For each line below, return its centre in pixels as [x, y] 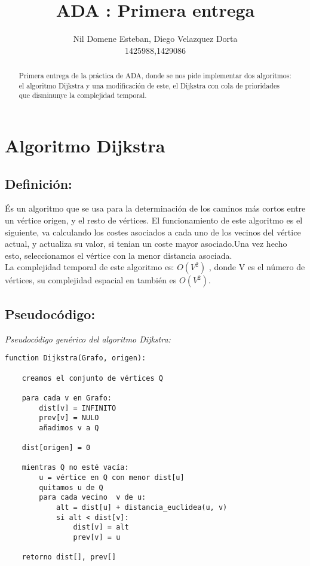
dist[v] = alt [101, 527]
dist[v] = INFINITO [78, 408]
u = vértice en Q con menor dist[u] [112, 478]
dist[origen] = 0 [56, 448]
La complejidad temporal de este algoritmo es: [90, 267]
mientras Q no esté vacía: [75, 468]
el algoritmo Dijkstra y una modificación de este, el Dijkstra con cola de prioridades [149, 85]
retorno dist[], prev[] [69, 557]
